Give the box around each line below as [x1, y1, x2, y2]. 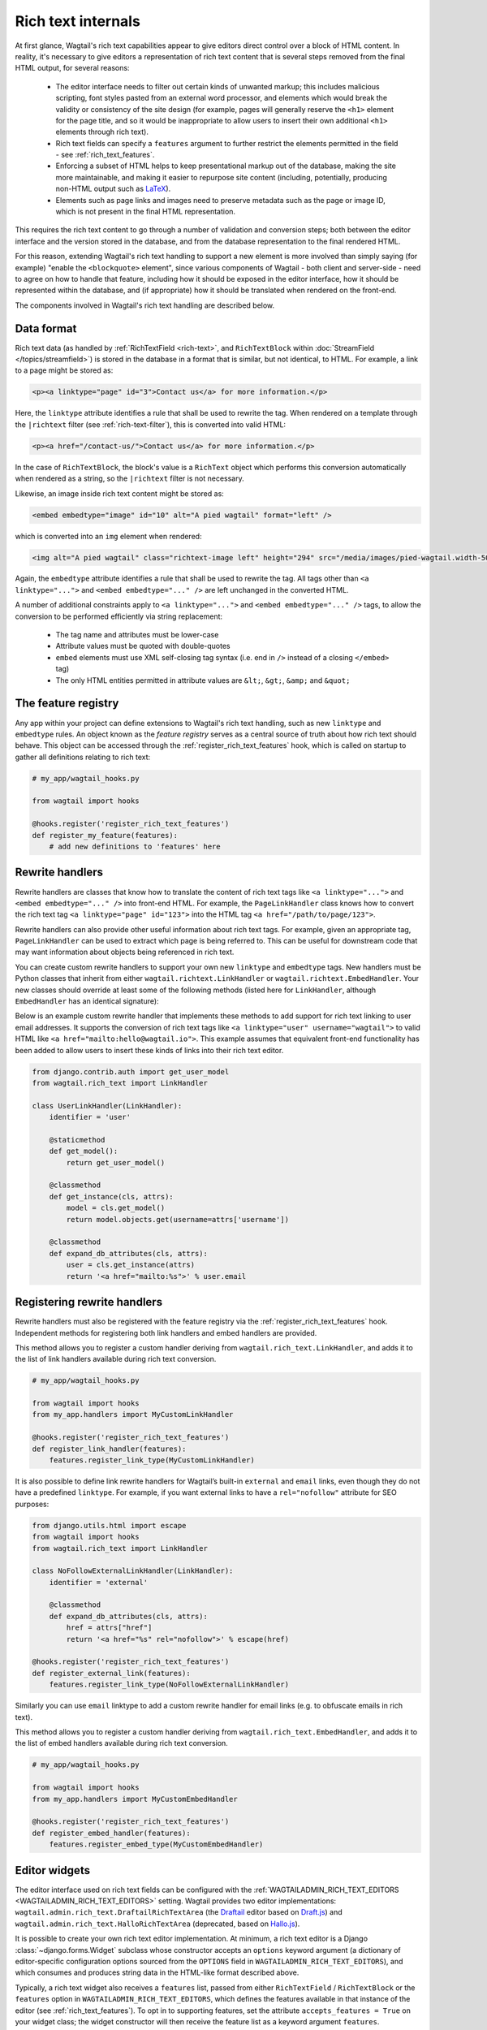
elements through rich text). [55, 127, 149, 137]
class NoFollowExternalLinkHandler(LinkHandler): [32, 1566, 234, 1575]
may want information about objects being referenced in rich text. [15, 947, 235, 957]
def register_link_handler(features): [32, 1444, 187, 1453]
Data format [15, 322, 77, 335]
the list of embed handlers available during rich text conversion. [15, 1738, 229, 1748]
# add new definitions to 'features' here [49, 842, 221, 852]
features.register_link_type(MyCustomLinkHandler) [49, 1456, 255, 1465]
